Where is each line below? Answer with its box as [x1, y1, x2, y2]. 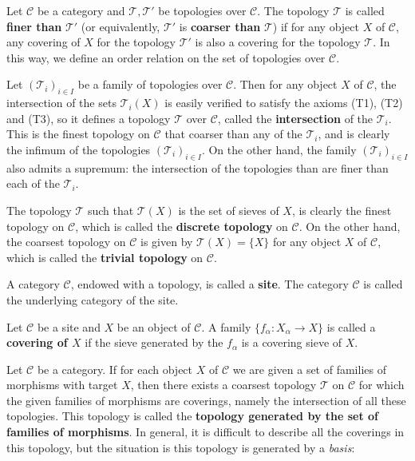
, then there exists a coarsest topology [130, 376, 317, 393]
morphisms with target [6, 376, 118, 393]
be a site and [37, 318, 101, 335]
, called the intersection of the [217, 109, 373, 126]
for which [358, 376, 405, 393]
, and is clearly [318, 125, 390, 142]
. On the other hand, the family [201, 141, 357, 157]
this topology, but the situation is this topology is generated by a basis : [6, 439, 355, 455]
